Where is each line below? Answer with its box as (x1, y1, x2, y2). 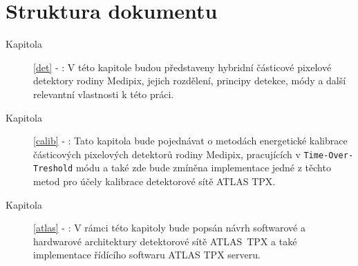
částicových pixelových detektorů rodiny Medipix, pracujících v (33, 146, 301, 161)
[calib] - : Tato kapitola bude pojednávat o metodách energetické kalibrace (33, 133, 348, 148)
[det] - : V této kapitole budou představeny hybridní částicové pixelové (33, 59, 332, 74)
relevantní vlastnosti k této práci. (33, 86, 174, 101)
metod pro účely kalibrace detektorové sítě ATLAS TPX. (33, 174, 276, 188)
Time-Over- (303, 150, 354, 160)
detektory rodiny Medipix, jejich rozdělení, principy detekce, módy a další (33, 73, 346, 88)
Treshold (33, 164, 73, 174)
